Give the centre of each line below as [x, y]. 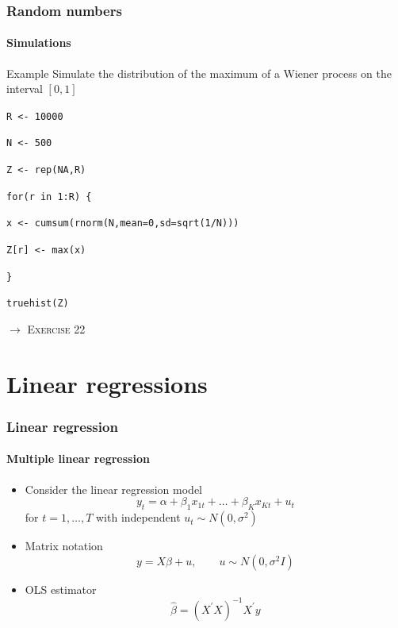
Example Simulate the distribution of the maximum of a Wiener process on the [199, 73]
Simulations [39, 42]
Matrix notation [64, 546]
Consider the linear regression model [114, 489]
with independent [138, 517]
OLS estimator [61, 589]
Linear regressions [107, 383]
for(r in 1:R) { [49, 196]
